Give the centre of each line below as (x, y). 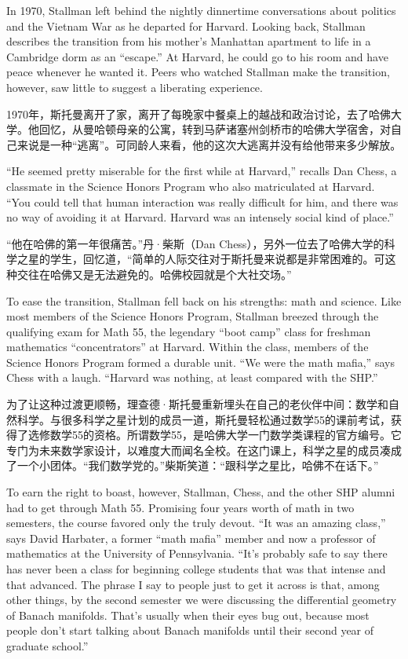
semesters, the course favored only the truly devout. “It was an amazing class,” (196, 523)
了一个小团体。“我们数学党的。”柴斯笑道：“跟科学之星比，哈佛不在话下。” (193, 465)
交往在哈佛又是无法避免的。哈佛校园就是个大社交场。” (154, 274)
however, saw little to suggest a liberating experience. (135, 87)
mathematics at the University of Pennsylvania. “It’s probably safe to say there (197, 553)
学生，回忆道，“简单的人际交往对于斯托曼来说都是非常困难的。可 (217, 259)
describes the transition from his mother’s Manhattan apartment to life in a (189, 41)
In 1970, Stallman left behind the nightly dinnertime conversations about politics (201, 10)
